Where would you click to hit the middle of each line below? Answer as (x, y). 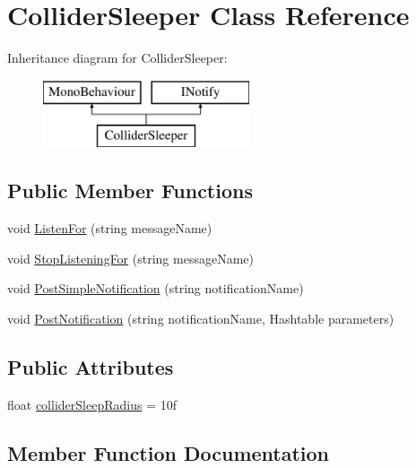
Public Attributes (91, 366)
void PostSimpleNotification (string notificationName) (156, 288)
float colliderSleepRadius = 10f (92, 404)
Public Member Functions (130, 191)
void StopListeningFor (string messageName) (130, 258)
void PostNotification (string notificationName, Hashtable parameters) (201, 318)
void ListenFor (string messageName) (110, 228)
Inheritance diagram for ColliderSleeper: (117, 58)
